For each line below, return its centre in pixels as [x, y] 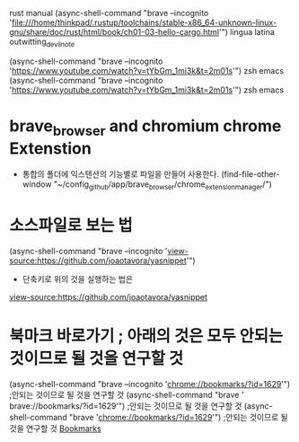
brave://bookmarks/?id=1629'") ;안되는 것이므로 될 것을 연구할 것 [126, 406]
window [37, 184]
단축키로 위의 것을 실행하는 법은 [77, 279]
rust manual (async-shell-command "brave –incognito [109, 13]
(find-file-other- [251, 174]
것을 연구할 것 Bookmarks [55, 429]
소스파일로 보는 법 [71, 226]
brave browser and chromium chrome [145, 128]
